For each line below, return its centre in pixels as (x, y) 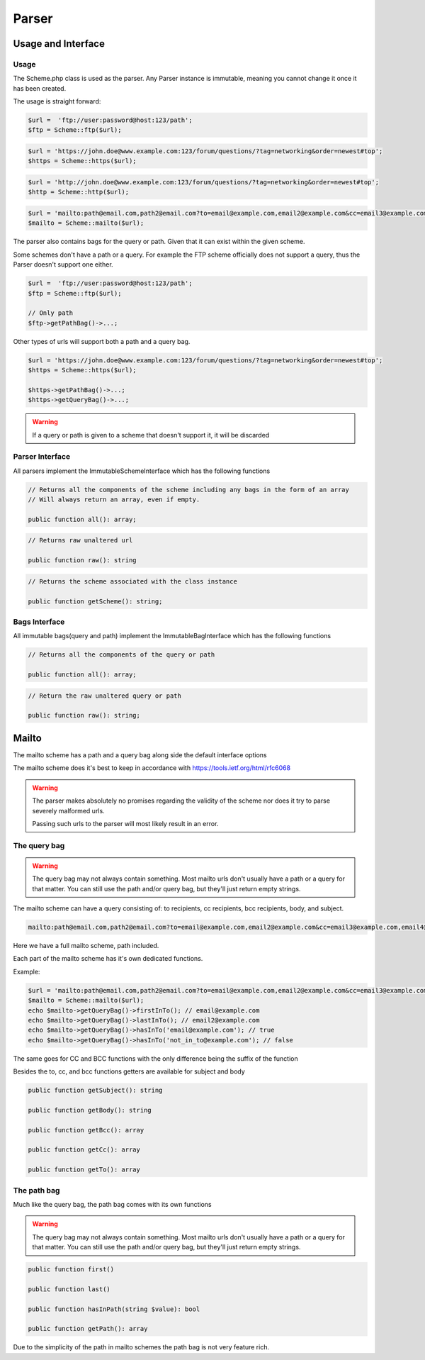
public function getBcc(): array (86, 1130)
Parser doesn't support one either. (63, 264)
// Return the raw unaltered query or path (105, 696)
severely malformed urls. (69, 810)
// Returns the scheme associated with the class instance (132, 581)
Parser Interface (42, 457)
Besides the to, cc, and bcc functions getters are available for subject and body (129, 1071)
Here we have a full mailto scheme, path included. (86, 946)
